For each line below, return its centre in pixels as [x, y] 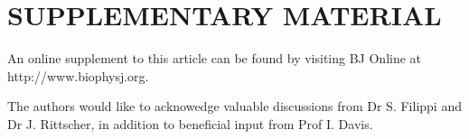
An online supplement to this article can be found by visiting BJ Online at [215, 58]
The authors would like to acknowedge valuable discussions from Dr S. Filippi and [234, 106]
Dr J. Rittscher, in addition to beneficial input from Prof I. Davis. [190, 123]
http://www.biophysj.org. [78, 75]
